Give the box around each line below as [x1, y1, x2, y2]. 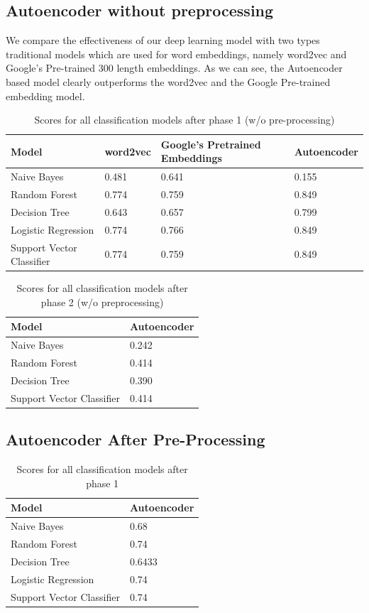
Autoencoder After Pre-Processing [6, 428, 265, 450]
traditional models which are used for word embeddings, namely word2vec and [6, 46, 347, 61]
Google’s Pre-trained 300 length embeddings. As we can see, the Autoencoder [6, 60, 343, 75]
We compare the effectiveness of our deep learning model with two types [6, 33, 320, 48]
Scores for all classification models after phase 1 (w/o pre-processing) [34, 112, 335, 127]
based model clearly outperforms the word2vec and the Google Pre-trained [6, 74, 331, 89]
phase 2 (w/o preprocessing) [40, 294, 164, 309]
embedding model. [6, 88, 85, 103]
